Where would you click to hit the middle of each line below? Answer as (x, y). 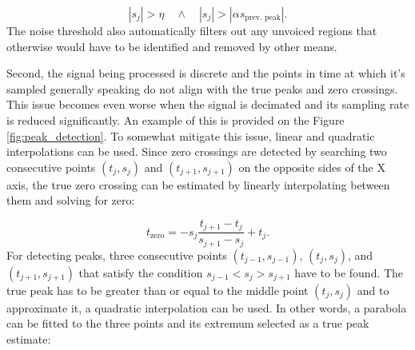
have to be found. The (349, 272)
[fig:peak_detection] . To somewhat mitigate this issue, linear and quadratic (191, 135)
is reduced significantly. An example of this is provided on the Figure (176, 119)
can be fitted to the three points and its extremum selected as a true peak (188, 323)
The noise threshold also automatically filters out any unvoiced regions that (192, 30)
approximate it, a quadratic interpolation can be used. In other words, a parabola (207, 307)
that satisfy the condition (141, 272)
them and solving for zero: (71, 200)
